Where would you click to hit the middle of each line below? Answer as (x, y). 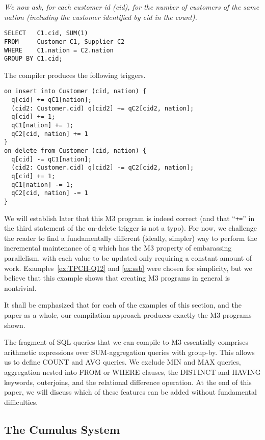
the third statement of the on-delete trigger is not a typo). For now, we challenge (130, 228)
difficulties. (21, 402)
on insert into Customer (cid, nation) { (75, 91)
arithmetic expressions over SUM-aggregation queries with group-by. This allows (129, 352)
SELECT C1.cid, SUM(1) (46, 33)
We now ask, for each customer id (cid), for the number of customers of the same (132, 7)
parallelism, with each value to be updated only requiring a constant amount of (128, 258)
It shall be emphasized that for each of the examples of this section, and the (123, 305)
